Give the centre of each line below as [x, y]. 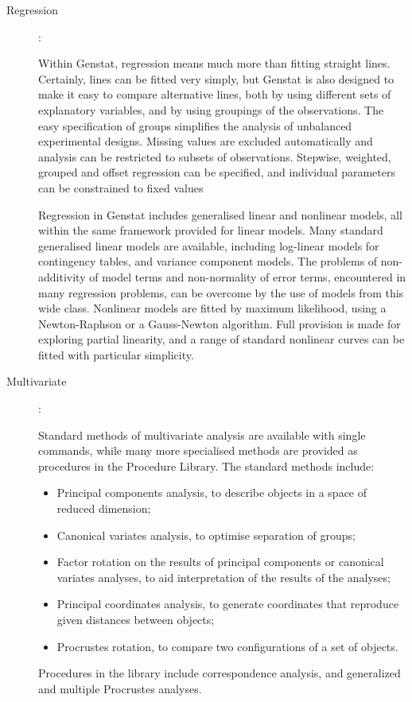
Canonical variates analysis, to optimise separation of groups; [206, 535]
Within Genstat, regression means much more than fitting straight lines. [214, 63]
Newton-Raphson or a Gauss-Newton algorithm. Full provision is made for [220, 323]
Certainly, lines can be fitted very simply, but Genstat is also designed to [216, 78]
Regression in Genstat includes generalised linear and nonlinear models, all [220, 214]
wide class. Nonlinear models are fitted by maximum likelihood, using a [212, 308]
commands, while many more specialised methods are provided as [198, 450]
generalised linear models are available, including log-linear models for [209, 245]
